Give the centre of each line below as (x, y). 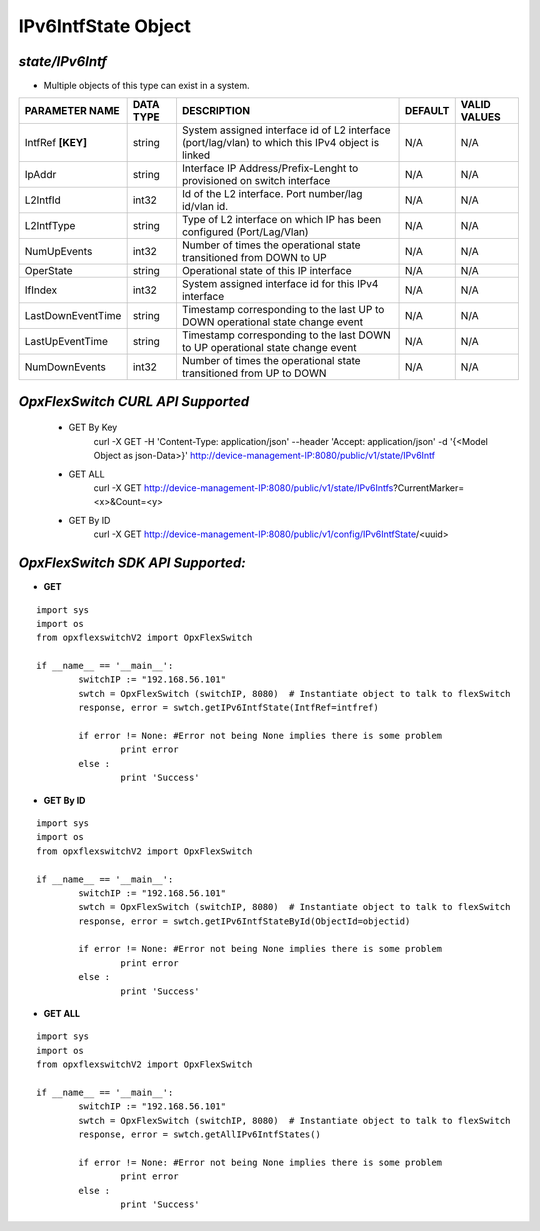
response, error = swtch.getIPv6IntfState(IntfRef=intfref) (228, 708)
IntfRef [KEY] (56, 143)
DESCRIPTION (216, 111)
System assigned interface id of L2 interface (286, 130)
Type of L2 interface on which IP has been (281, 220)
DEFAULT (427, 111)
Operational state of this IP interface (266, 271)
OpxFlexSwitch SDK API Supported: (132, 563)
